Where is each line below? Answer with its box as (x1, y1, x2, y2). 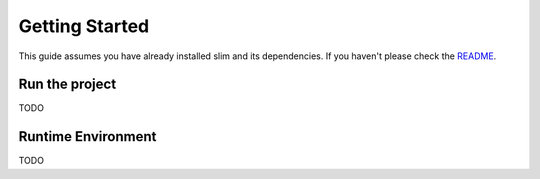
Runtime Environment (18, 128, 157, 145)
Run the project (18, 76, 117, 93)
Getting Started (18, 15, 150, 37)
